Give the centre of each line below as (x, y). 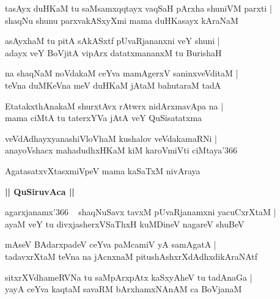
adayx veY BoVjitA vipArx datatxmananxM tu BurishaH (113, 52)
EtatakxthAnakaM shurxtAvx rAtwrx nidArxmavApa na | (114, 105)
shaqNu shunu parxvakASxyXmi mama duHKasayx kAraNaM (122, 20)
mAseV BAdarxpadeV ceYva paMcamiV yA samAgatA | (111, 244)
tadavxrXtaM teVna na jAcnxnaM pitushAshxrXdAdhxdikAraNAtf (131, 256)
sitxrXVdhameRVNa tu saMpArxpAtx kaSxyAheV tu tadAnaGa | (129, 277)
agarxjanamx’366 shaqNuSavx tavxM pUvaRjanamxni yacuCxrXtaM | (141, 212)
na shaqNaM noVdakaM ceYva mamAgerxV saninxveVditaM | (122, 73)
